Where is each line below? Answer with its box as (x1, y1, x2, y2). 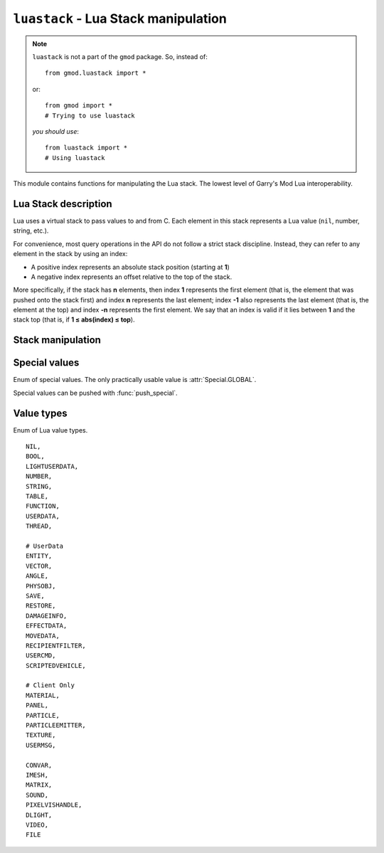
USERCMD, (26, 652, 56, 659)
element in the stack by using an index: (13, 250, 128, 258)
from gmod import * (45, 102, 113, 110)
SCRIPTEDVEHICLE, (26, 662, 86, 669)
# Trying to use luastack (45, 111, 135, 120)
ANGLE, (26, 572, 49, 580)
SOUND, (26, 790, 49, 799)
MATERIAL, (26, 691, 60, 699)
